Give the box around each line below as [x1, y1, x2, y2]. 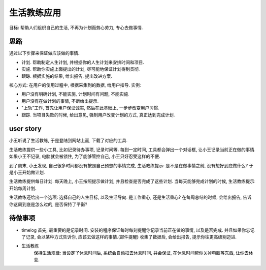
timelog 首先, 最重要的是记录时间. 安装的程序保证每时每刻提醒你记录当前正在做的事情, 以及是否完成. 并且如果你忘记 [21, 227, 255, 233]
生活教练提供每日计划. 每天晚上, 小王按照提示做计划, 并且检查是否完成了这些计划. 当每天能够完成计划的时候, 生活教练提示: [9, 179, 256, 184]
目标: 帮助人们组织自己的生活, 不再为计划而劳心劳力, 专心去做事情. [9, 25, 143, 30]
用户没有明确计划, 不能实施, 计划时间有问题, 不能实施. [21, 91, 130, 97]
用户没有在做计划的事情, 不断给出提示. [21, 98, 99, 104]
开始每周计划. [9, 185, 37, 191]
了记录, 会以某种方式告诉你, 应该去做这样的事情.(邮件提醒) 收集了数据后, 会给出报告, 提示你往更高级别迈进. [21, 234, 237, 240]
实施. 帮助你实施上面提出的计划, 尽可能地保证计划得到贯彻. [21, 66, 140, 72]
